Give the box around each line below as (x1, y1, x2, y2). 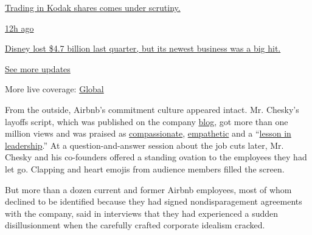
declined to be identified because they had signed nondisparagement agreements (5, 195, 302, 208)
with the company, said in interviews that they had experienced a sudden (5, 206, 279, 219)
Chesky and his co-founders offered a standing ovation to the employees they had (5, 151, 307, 163)
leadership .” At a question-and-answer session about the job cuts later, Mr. (5, 138, 284, 151)
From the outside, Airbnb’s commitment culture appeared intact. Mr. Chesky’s (5, 103, 299, 115)
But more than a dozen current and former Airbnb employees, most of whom (5, 183, 292, 196)
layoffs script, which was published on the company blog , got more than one (5, 115, 288, 128)
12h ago (5, 21, 34, 34)
